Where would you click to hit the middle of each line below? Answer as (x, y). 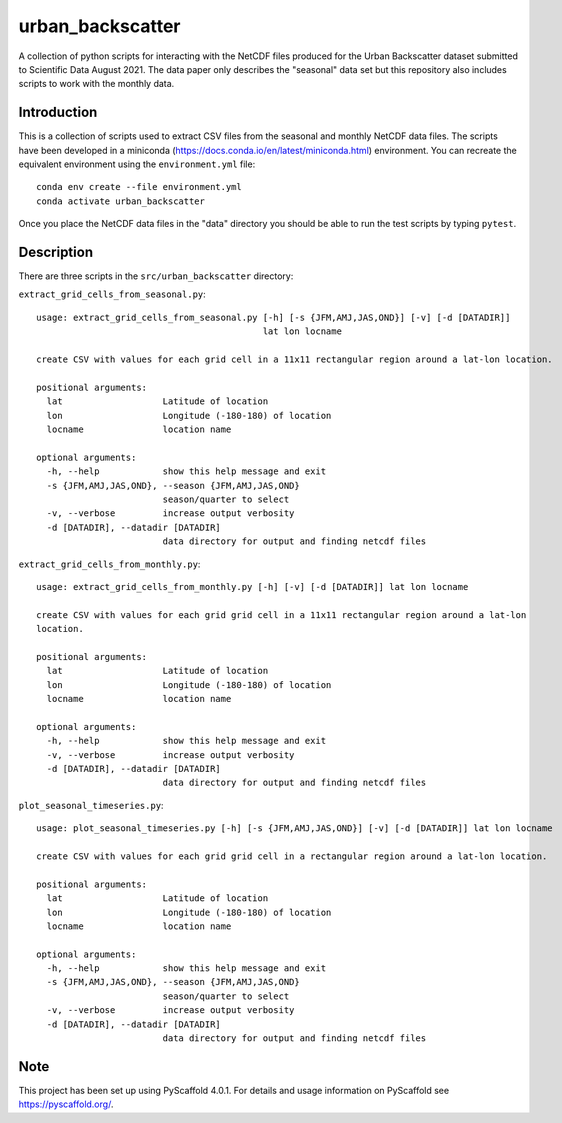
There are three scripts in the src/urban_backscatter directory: (156, 276)
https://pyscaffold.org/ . (66, 1104)
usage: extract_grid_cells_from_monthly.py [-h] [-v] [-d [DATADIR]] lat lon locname (252, 586)
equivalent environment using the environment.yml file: (137, 164)
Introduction (58, 112)
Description (56, 252)
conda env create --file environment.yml (139, 187)
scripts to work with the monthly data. (96, 84)
